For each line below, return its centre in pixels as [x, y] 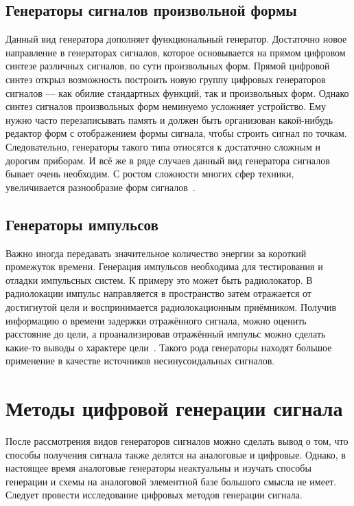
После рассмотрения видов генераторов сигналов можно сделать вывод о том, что [177, 441]
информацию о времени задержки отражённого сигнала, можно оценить [156, 320]
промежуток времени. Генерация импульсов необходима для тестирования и [164, 266]
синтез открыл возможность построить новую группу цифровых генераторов [166, 79]
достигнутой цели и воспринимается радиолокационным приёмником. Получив [171, 306]
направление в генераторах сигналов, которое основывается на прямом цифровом [176, 52]
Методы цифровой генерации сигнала [174, 408]
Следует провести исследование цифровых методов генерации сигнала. [154, 495]
